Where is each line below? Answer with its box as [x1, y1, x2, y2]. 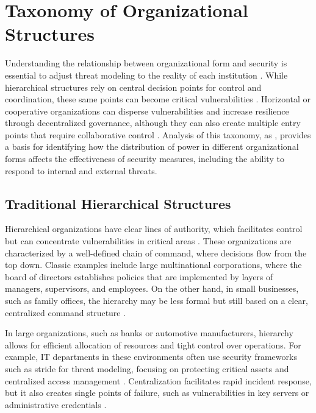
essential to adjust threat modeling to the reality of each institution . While [5, 68, 288, 81]
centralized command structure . [5, 306, 126, 319]
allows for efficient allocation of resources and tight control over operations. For [5, 338, 301, 351]
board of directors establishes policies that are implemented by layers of [5, 270, 273, 283]
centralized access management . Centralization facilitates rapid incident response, [5, 374, 312, 387]
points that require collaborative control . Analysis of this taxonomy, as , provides [5, 128, 311, 141]
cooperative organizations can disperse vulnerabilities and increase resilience [5, 104, 289, 117]
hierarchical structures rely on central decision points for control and [5, 80, 262, 93]
